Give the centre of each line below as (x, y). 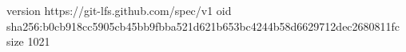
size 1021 (28, 41)
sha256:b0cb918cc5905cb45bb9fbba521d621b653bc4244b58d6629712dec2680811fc (203, 26)
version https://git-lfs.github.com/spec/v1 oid (119, 10)
